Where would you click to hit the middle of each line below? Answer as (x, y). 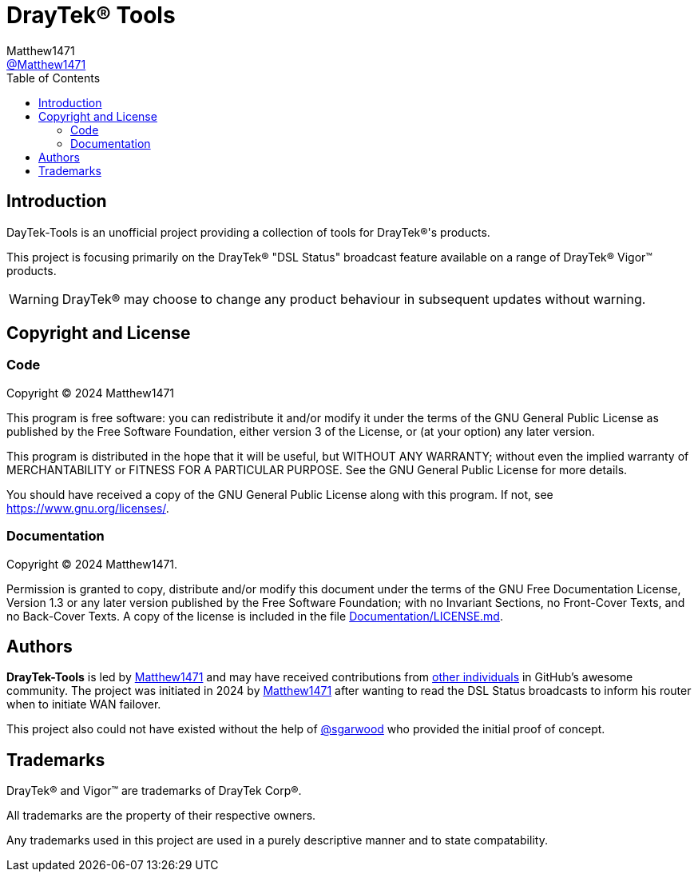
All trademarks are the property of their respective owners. (161, 816)
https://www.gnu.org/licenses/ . (88, 508)
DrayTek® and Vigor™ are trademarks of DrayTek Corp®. (154, 791)
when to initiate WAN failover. (84, 704)
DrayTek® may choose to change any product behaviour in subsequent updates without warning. (354, 299)
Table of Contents (54, 78)
